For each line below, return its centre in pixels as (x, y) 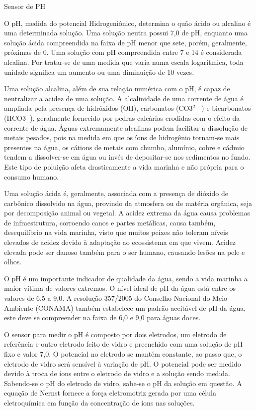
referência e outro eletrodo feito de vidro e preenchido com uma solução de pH (124, 344)
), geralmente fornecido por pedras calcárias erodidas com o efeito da (135, 117)
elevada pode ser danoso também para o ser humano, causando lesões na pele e (125, 252)
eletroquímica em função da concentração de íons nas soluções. (99, 402)
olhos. (13, 262)
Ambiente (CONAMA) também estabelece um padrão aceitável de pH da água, (125, 308)
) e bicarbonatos (226, 108)
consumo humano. (32, 176)
